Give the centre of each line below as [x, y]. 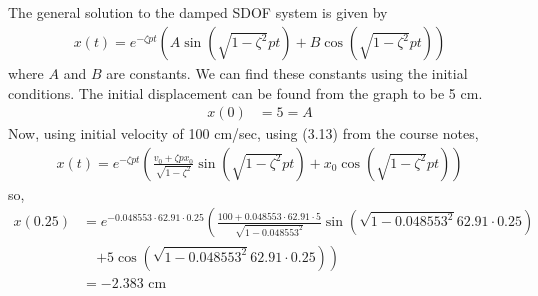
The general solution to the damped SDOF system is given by [198, 12]
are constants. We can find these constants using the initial [287, 73]
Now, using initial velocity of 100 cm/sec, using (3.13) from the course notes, [243, 133]
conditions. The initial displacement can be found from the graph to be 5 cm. [245, 92]
